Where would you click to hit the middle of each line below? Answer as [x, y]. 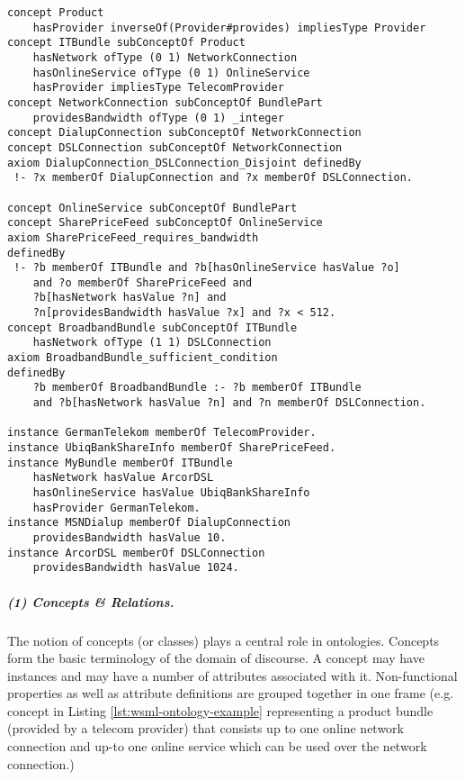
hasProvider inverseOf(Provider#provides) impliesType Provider [229, 27]
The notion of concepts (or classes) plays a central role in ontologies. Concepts [224, 640]
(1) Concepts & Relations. [91, 601]
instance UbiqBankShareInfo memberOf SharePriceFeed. [172, 448]
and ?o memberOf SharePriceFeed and [143, 282]
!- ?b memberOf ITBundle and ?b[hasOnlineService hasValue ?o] [207, 268]
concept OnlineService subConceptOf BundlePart [152, 208]
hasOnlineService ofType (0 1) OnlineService [171, 73]
